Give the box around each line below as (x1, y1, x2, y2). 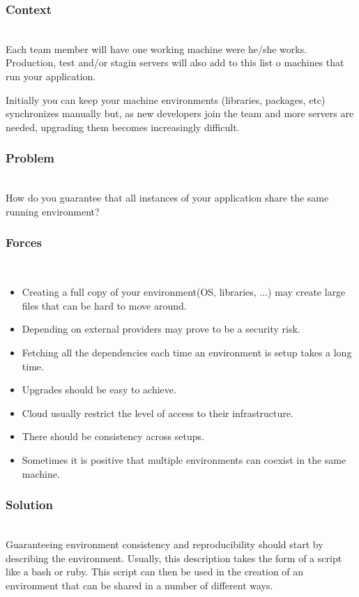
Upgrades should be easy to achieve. (22, 382, 176, 397)
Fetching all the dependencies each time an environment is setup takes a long (22, 345, 352, 359)
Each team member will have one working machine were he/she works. (6, 41, 307, 56)
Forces (6, 234, 42, 251)
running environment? (6, 204, 100, 218)
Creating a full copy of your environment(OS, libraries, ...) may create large (22, 285, 346, 299)
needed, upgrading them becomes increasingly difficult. (6, 119, 240, 134)
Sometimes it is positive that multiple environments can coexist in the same (22, 452, 346, 467)
